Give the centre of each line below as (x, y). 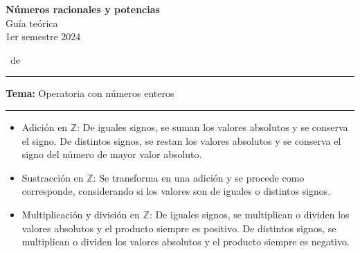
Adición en (45, 127)
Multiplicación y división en (81, 214)
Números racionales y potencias (83, 9)
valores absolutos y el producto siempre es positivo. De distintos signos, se (179, 228)
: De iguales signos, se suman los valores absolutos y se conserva (213, 127)
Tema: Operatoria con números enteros (90, 93)
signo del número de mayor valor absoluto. (112, 154)
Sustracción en (53, 177)
